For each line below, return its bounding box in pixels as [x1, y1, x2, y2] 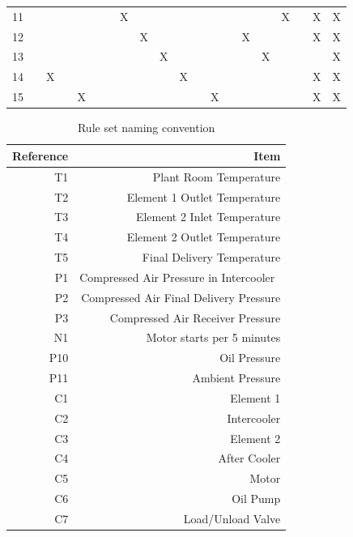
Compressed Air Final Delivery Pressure [81, 288, 281, 305]
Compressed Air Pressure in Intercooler [79, 268, 275, 285]
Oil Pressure [219, 349, 281, 366]
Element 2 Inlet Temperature [135, 208, 281, 225]
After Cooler [218, 450, 281, 467]
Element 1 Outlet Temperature [126, 188, 281, 205]
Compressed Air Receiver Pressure [109, 309, 281, 326]
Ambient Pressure [192, 369, 281, 386]
